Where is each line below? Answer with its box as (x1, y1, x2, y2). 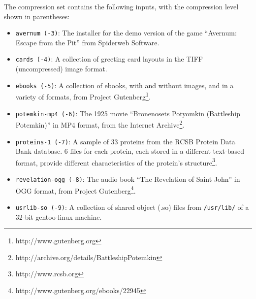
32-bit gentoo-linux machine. (15, 211, 102, 222)
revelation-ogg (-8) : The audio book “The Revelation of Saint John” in (15, 174, 240, 184)
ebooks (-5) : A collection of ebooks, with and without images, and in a (15, 80, 234, 90)
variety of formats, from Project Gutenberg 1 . (15, 90, 151, 101)
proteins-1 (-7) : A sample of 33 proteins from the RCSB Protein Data (15, 136, 235, 146)
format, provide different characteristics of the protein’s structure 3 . (15, 156, 217, 167)
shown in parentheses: (4, 11, 70, 21)
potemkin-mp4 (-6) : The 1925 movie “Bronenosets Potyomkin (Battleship (15, 108, 240, 118)
